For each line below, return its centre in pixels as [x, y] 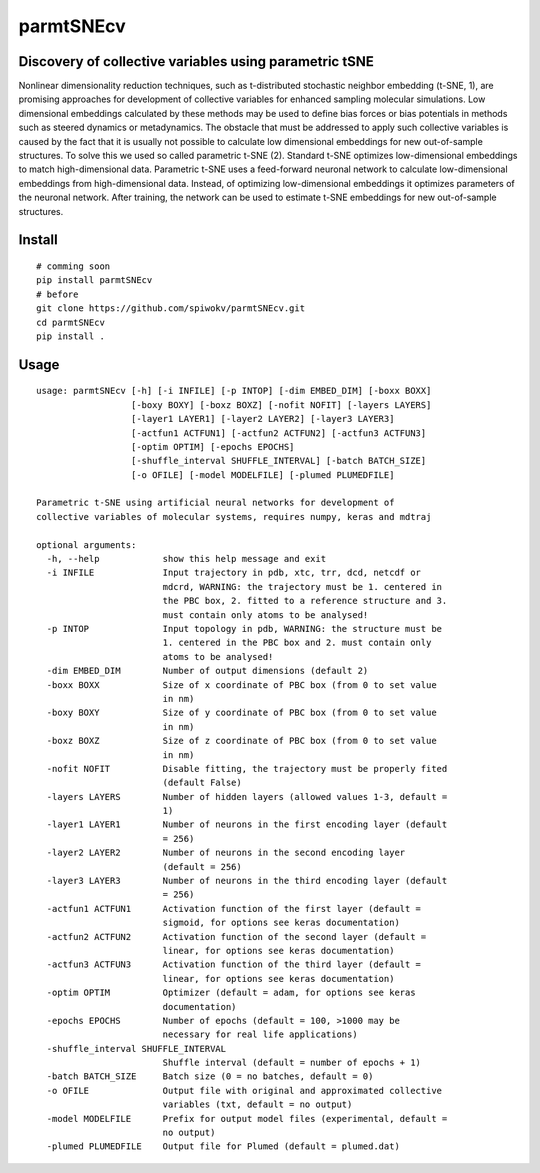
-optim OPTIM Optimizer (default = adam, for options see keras [231, 993]
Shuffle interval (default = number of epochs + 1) [292, 1063]
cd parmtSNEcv [70, 322]
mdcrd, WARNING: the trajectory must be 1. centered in [302, 586]
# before [57, 294]
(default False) [202, 783]
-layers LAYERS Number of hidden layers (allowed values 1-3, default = [247, 796]
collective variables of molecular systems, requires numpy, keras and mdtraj [234, 516]
